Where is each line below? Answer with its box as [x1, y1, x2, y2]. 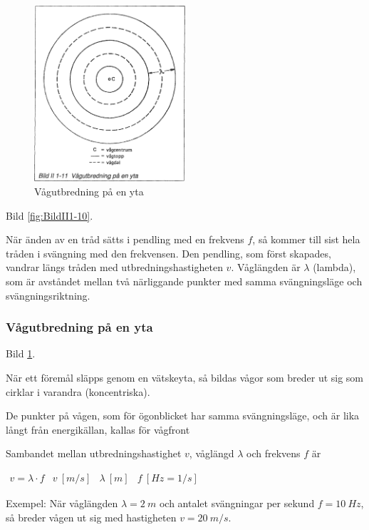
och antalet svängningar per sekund [159, 495, 315, 510]
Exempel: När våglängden [6, 495, 118, 510]
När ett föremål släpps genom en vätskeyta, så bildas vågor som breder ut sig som [6, 370, 364, 384]
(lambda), [313, 260, 356, 275]
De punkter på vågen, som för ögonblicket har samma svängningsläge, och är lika [6, 408, 360, 423]
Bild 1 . [6, 346, 36, 361]
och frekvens [246, 446, 301, 461]
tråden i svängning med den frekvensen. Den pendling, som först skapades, [6, 245, 331, 260]
